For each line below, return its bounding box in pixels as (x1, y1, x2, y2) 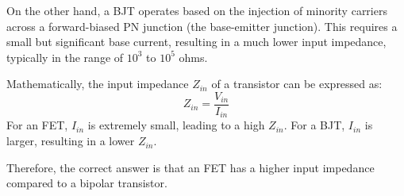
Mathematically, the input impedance (6, 75, 189, 92)
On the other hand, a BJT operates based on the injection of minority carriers (6, 2, 387, 18)
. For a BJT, (283, 117, 345, 133)
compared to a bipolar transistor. (6, 175, 167, 191)
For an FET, (6, 117, 68, 133)
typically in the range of (6, 48, 124, 65)
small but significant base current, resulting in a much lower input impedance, (6, 33, 387, 50)
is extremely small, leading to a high (87, 117, 265, 133)
